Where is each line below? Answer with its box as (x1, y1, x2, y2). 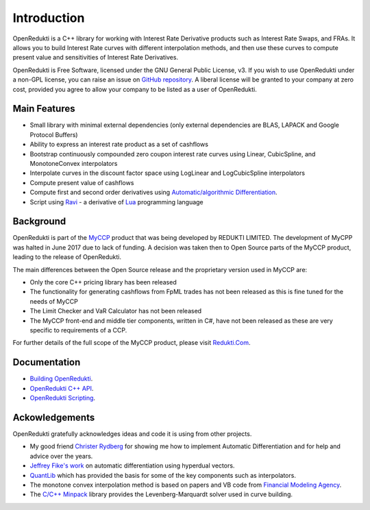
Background (12, 216, 66, 228)
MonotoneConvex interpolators (29, 159, 118, 167)
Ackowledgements (12, 411, 95, 423)
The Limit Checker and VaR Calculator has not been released (29, 307, 202, 315)
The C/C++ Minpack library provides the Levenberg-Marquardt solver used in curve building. (29, 490, 293, 498)
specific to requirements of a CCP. (29, 326, 127, 334)
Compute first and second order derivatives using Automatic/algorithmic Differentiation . (29, 189, 277, 197)
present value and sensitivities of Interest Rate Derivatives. (12, 53, 178, 62)
